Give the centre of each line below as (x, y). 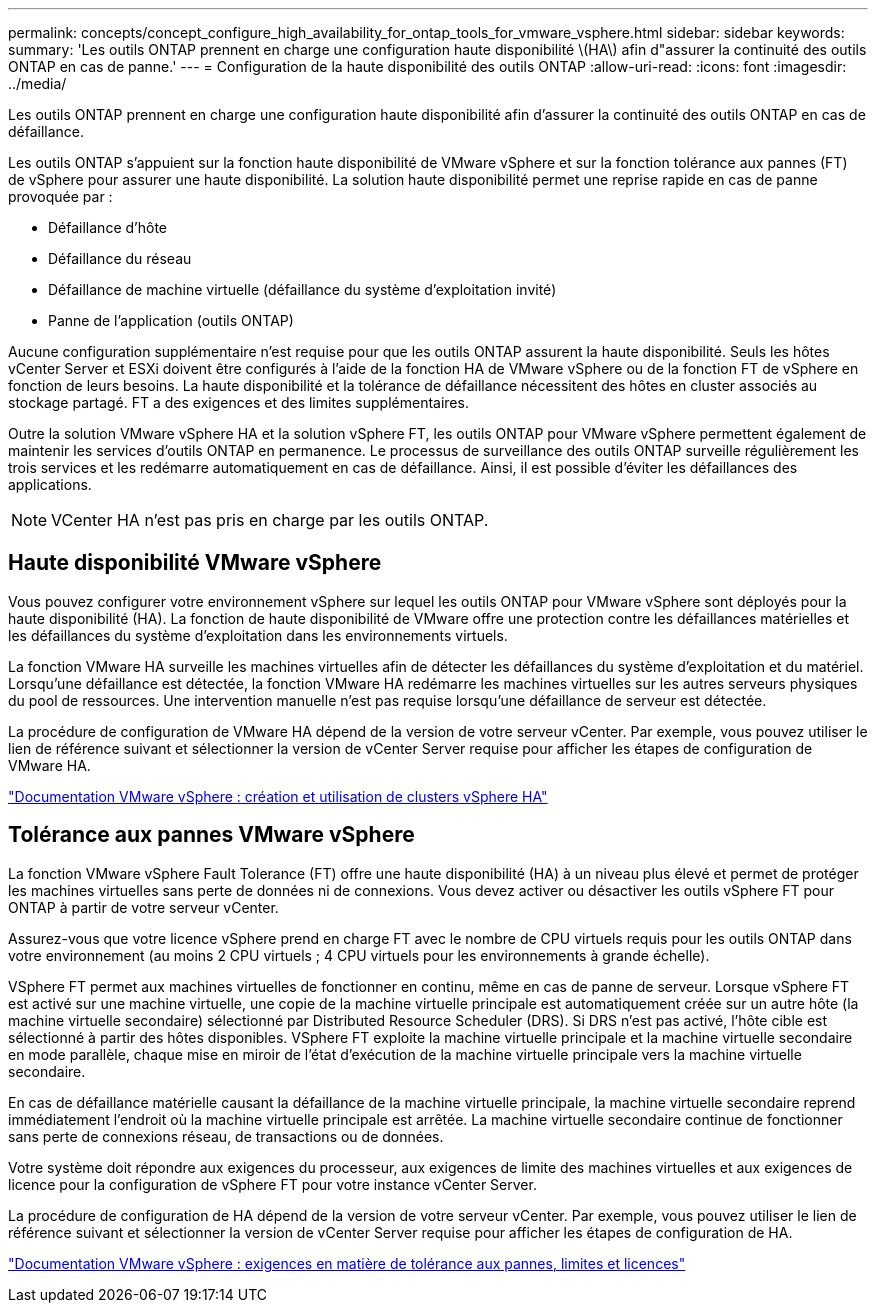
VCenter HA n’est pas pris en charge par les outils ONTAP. (270, 520)
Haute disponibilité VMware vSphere (195, 563)
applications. (50, 484)
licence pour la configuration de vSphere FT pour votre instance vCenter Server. (272, 1184)
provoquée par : (60, 196)
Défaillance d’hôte (107, 227)
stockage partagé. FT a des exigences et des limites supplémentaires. (238, 402)
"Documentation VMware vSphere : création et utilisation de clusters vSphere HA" (278, 796)
